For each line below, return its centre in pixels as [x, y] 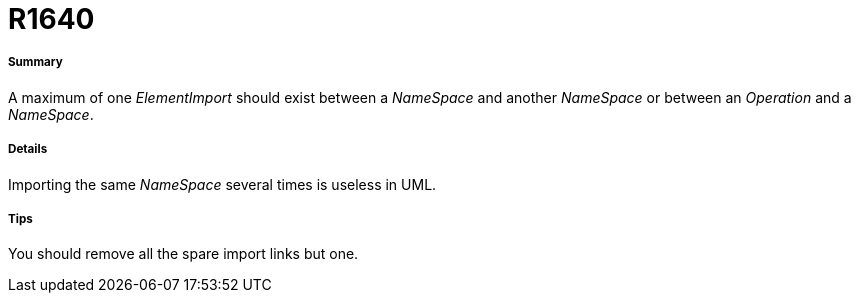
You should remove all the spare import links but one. [183, 254]
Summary [35, 62]
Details [28, 149]
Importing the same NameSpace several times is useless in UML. [222, 184]
